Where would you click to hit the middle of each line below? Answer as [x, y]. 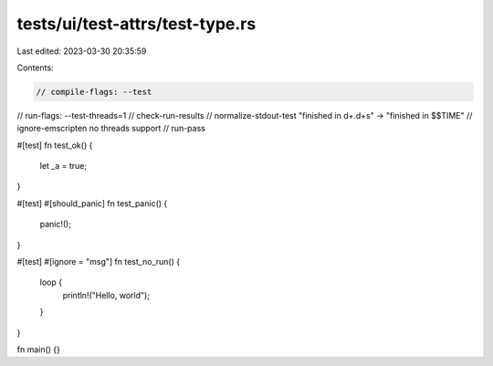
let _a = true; [63, 166]
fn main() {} [39, 349]
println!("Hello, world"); [106, 295]
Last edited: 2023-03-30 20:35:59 [82, 51]
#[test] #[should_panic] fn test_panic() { [92, 203]
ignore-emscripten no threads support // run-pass [111, 129]
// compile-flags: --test [94, 92]
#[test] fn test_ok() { [55, 145]
